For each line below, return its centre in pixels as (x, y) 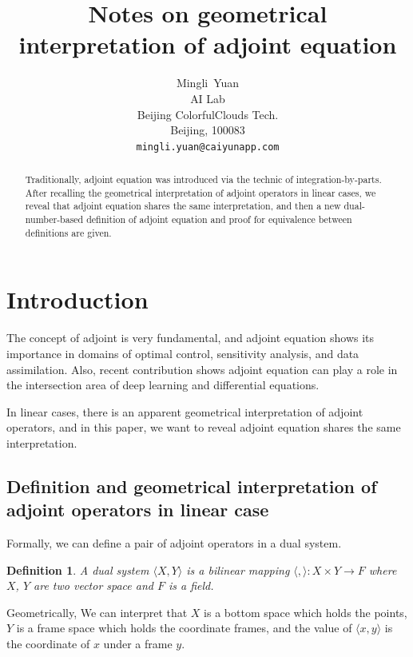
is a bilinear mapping (238, 569)
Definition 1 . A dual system (78, 569)
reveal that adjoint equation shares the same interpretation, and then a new (183, 206)
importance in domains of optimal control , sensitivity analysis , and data (183, 353)
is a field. (191, 585)
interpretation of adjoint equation (208, 44)
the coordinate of (48, 644)
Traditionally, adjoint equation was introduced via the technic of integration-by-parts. (203, 179)
